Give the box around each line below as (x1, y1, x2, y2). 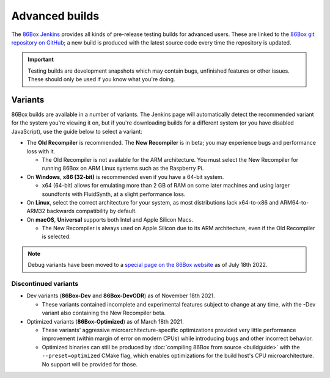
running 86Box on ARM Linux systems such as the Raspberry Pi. (42, 165, 204, 172)
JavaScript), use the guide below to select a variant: (11, 128, 143, 135)
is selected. (42, 233, 71, 241)
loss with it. (26, 147, 56, 155)
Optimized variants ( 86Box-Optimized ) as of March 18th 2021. (26, 318, 185, 325)
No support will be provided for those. (42, 360, 137, 368)
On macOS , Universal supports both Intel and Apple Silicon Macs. (26, 216, 194, 223)
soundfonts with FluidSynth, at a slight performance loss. (42, 190, 186, 198)
